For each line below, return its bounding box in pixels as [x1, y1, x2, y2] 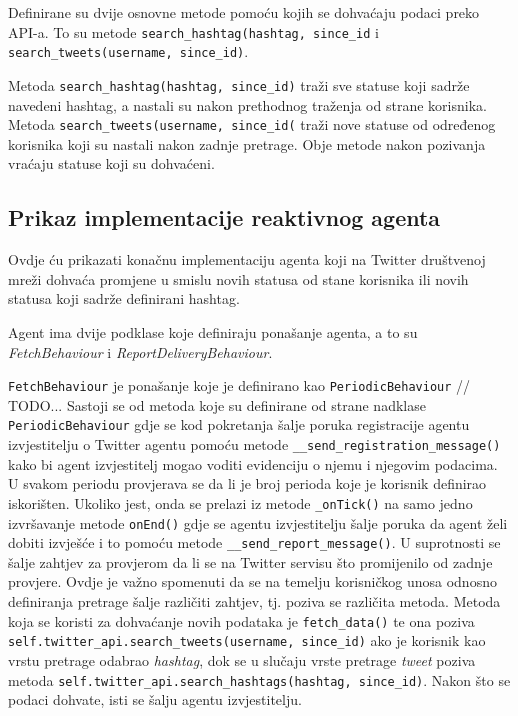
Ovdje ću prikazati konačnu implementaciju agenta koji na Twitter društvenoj [8, 249, 486, 270]
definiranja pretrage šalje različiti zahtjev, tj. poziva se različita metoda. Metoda [8, 591, 501, 612]
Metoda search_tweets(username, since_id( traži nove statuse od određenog [8, 114, 496, 135]
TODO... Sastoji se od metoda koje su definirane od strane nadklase [8, 394, 426, 415]
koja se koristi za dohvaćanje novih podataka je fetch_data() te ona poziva [8, 610, 475, 631]
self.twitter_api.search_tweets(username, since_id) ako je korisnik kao [8, 630, 486, 651]
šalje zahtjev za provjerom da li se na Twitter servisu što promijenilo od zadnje [8, 551, 493, 572]
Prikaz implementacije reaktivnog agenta [8, 202, 441, 233]
